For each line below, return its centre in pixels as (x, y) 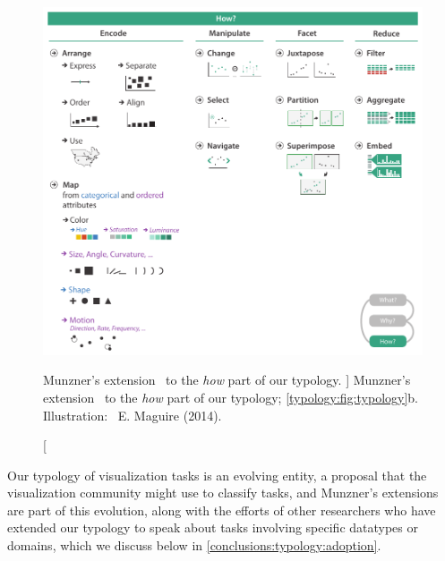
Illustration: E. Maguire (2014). (133, 415)
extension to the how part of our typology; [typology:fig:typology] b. (231, 397)
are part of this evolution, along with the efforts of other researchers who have (222, 510)
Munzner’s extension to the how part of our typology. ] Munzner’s (227, 380)
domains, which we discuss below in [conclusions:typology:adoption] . (194, 545)
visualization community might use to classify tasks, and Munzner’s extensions (223, 493)
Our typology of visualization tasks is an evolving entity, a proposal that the (217, 475)
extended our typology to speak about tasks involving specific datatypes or (213, 527)
